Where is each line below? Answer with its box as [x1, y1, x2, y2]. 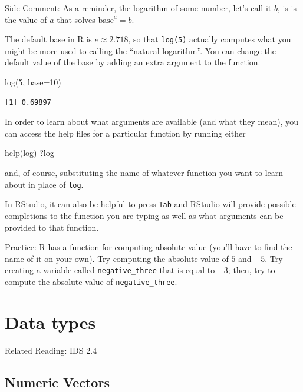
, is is [277, 2, 297, 14]
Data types [5, 310, 96, 334]
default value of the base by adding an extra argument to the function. [5, 56, 261, 68]
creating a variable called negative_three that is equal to [5, 264, 215, 276]
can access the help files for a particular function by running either [5, 127, 246, 139]
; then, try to [228, 264, 275, 276]
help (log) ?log [5, 147, 54, 159]
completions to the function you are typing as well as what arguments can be [5, 209, 284, 221]
